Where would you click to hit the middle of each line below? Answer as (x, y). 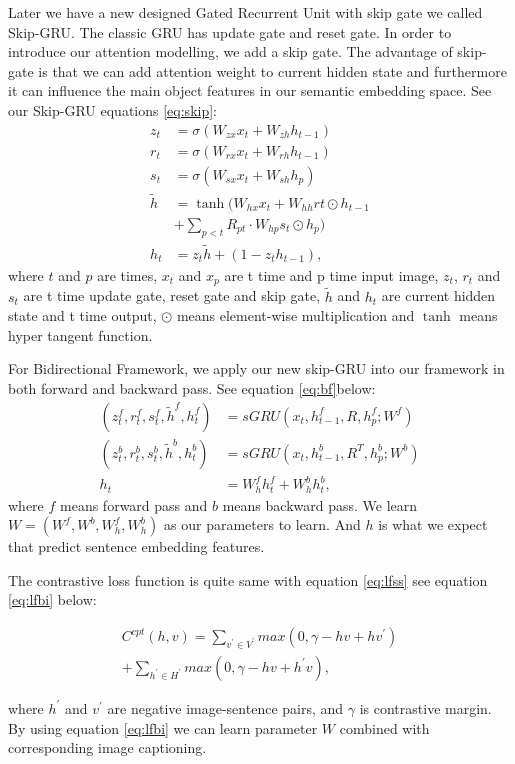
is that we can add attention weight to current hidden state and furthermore (272, 70)
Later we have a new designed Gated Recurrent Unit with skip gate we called (245, 12)
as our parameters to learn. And (262, 524)
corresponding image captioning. (107, 747)
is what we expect (433, 524)
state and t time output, (82, 315)
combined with (384, 727)
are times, (127, 274)
